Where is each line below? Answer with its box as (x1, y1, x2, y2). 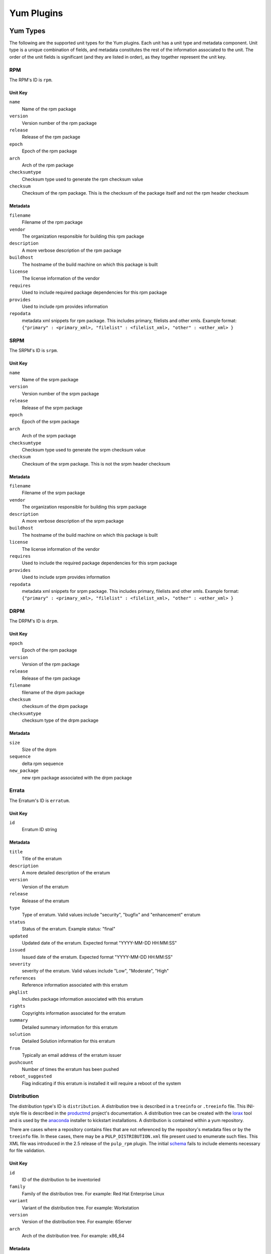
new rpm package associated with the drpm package (22, 774, 132, 780)
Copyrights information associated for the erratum (22, 1010, 125, 1016)
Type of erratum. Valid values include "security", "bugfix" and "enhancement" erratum (22, 912, 201, 918)
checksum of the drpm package (22, 703, 88, 709)
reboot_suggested (9, 1073, 52, 1079)
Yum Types (9, 27, 46, 35)
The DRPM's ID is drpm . (9, 618, 59, 624)
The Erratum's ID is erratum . (9, 798, 70, 804)
